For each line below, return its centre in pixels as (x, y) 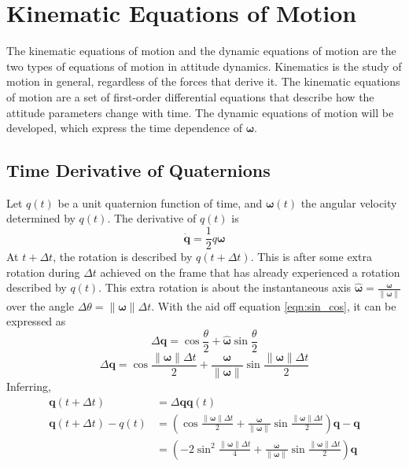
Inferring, (29, 386)
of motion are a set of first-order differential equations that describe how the (190, 96)
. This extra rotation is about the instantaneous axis (225, 287)
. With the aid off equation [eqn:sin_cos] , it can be (274, 305)
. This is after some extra (311, 257)
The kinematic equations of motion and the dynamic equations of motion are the (201, 51)
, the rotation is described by (123, 257)
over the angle (40, 305)
